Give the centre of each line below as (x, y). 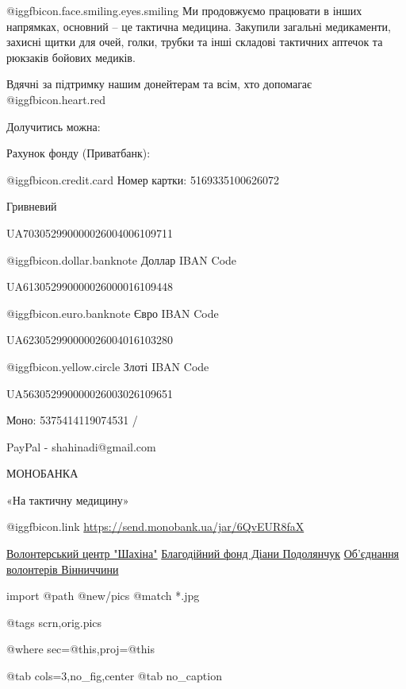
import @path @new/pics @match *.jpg (103, 596)
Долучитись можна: (54, 126)
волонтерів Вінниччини (63, 569)
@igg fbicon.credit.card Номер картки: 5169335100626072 (143, 179)
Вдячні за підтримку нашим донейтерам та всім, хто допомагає (159, 84)
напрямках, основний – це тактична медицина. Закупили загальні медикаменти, (199, 26)
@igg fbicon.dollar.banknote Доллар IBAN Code (122, 259)
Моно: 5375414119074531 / (72, 420)
